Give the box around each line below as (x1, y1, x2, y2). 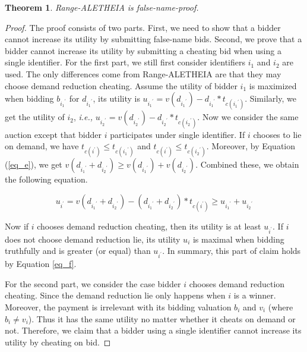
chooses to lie (253, 128, 302, 140)
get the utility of (5, 111, 65, 123)
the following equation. (5, 173, 88, 186)
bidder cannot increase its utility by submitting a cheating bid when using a (5, 44, 281, 56)
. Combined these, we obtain (195, 158, 299, 171)
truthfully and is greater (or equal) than (5, 244, 151, 257)
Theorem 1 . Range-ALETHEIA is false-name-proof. (5, 1, 199, 13)
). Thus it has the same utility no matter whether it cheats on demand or (28, 312, 296, 325)
